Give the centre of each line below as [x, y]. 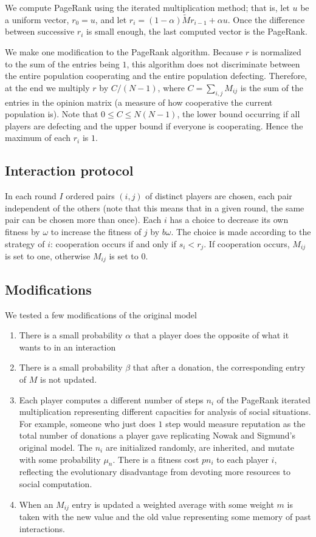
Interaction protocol [69, 170]
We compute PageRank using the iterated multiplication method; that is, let [147, 7]
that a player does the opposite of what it [211, 335]
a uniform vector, [37, 19]
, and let [111, 19]
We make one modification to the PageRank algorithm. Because [124, 52]
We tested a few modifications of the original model [101, 314]
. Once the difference [266, 19]
